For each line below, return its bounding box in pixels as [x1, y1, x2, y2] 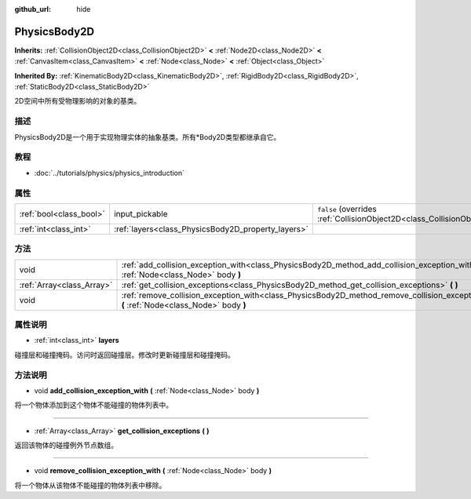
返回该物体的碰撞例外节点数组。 [14, 440, 118, 450]
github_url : [14, 5, 51, 13]
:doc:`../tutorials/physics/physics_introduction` [34, 168, 184, 177]
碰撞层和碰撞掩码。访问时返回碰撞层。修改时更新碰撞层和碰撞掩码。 [14, 350, 235, 359]
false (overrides [316, 203, 377, 214]
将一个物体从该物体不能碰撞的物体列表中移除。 [14, 480, 166, 490]
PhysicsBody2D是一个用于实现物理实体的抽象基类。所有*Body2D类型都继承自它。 [14, 132, 281, 141]
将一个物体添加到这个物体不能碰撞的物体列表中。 [14, 400, 173, 410]
